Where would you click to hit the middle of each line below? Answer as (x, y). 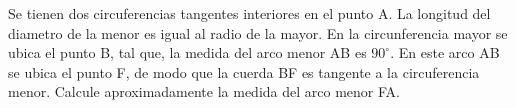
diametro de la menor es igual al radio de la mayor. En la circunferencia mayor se (258, 32)
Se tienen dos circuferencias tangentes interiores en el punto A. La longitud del (249, 13)
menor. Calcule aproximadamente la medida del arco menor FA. (204, 91)
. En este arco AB (445, 52)
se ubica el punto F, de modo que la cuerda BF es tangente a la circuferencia (244, 71)
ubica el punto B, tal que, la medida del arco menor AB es (187, 52)
